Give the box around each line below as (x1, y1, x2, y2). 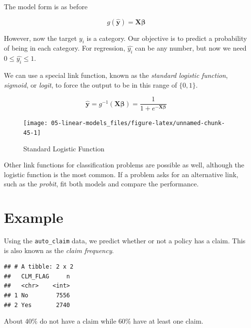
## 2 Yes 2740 (4, 301, 70, 309)
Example (4, 207, 64, 227)
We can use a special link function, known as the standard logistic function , (4, 70, 228, 80)
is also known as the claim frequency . (4, 245, 114, 255)
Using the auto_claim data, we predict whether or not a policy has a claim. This (4, 236, 246, 246)
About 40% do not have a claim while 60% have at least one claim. (4, 316, 203, 326)
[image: (23, 120, 48, 127)
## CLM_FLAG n (4, 273, 70, 280)
